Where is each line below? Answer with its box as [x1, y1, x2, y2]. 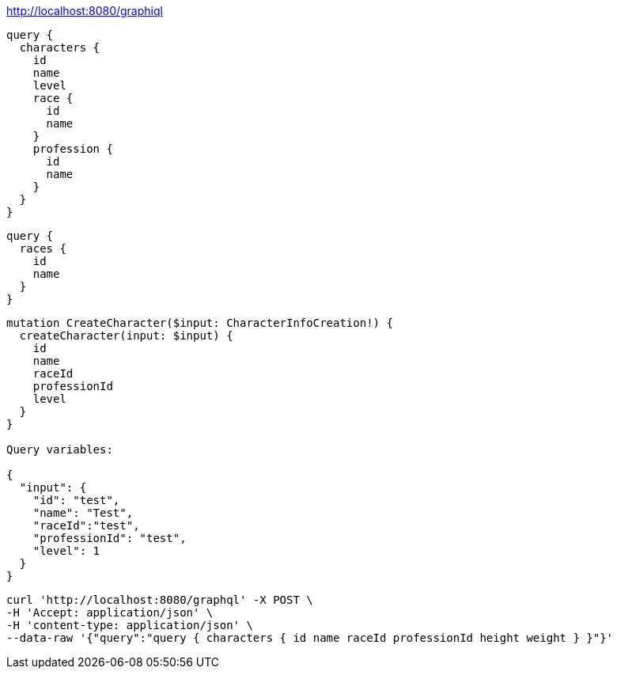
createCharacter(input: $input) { [19, 329, 233, 342]
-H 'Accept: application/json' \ [6, 606, 214, 619]
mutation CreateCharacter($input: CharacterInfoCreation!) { [6, 317, 393, 329]
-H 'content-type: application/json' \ [6, 619, 253, 631]
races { [19, 242, 66, 255]
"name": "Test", [32, 506, 134, 519]
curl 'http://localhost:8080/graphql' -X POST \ [6, 593, 313, 606]
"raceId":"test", [32, 519, 140, 532]
